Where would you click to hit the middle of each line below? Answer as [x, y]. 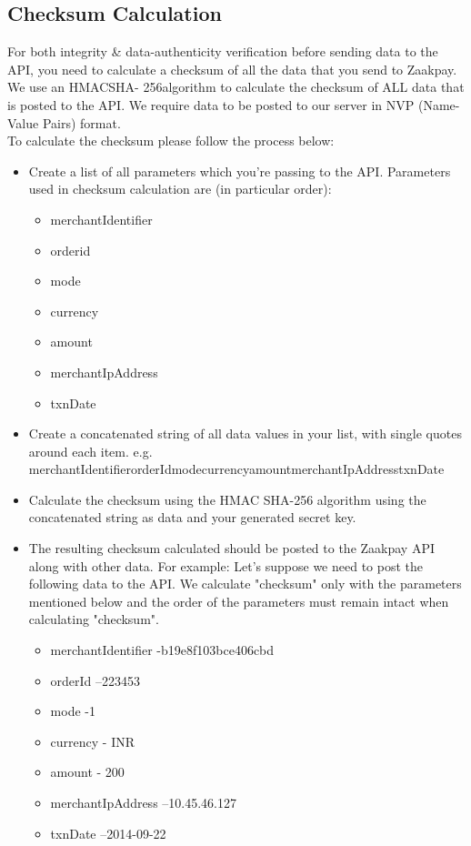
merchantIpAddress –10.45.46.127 [143, 803]
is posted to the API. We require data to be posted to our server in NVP [211, 104]
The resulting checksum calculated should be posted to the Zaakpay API [231, 548]
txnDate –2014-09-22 [108, 833]
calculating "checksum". [94, 619]
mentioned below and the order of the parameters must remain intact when [239, 601]
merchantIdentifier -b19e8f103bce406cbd [162, 650]
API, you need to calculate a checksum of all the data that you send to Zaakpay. [232, 69]
